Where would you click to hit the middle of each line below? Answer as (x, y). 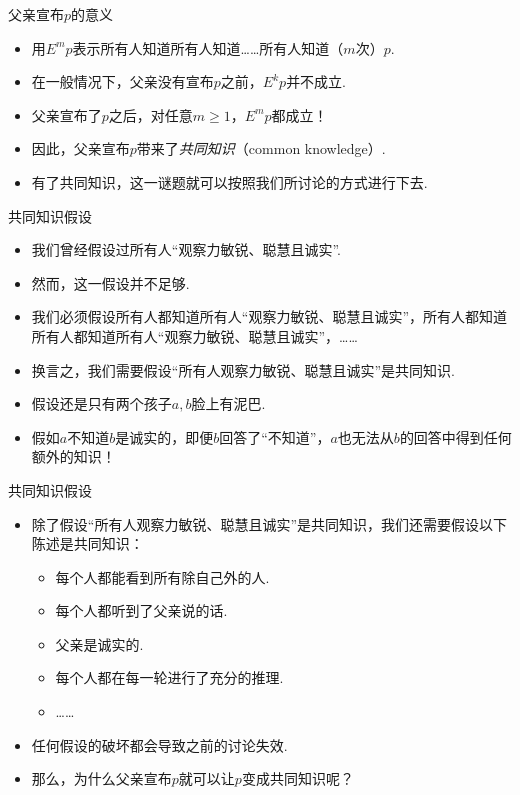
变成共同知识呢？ (297, 778)
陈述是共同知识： (87, 543)
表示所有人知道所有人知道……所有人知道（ (208, 47)
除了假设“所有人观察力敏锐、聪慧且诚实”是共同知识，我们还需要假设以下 (269, 523)
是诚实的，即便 (164, 436)
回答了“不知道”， (275, 436)
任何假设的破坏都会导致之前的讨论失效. (159, 744)
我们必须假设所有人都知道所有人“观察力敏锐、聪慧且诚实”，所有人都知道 (269, 316)
